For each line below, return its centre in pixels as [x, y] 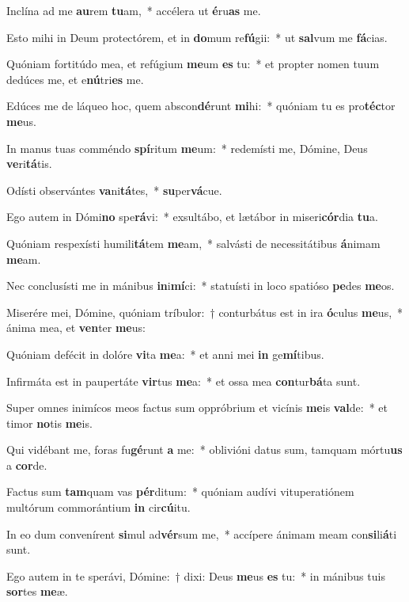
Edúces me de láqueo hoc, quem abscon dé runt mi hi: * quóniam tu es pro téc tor [201, 106]
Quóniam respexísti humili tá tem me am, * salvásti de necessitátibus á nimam [193, 243]
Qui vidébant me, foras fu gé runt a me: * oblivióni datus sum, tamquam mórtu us [204, 450]
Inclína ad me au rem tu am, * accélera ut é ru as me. [134, 10]
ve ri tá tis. [29, 164]
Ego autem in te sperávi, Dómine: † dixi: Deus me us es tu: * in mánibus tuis [196, 575]
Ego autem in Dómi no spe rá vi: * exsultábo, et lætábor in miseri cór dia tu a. [192, 217]
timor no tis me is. [49, 423]
